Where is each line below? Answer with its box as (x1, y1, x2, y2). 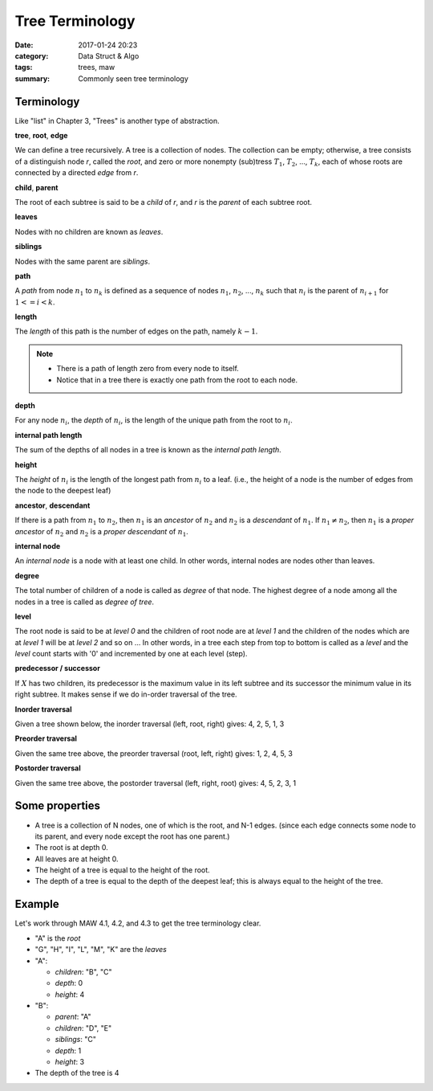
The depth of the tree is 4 (34, 1069, 119, 1078)
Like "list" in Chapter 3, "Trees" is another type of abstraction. (14, 116, 220, 125)
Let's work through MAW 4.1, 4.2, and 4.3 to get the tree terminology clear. (14, 918, 261, 928)
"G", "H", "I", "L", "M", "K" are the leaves (34, 945, 168, 954)
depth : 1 (55, 1045, 82, 1056)
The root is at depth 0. (34, 843, 108, 852)
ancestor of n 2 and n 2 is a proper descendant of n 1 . (14, 526, 188, 538)
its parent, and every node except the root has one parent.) (34, 832, 230, 841)
